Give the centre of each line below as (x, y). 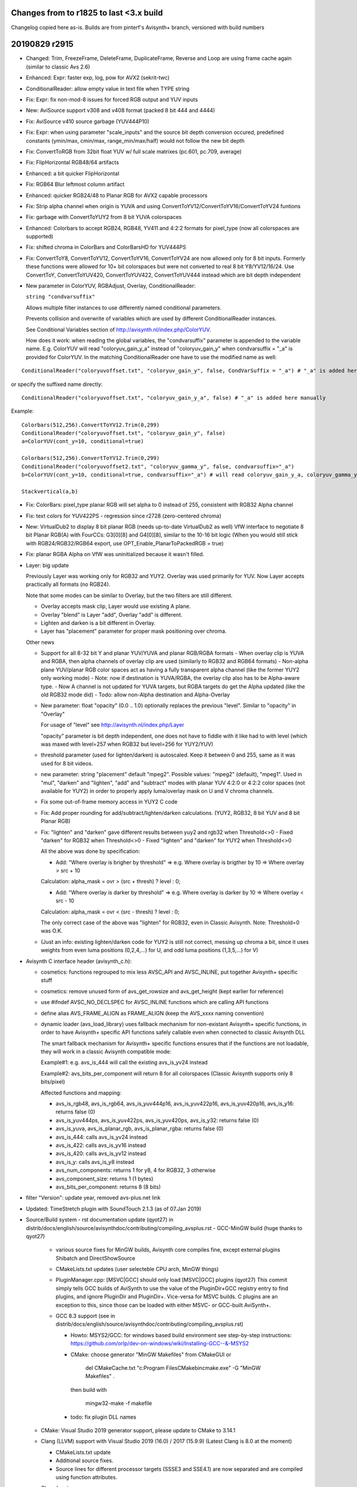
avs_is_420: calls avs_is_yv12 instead (101, 1153)
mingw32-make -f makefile (119, 1403)
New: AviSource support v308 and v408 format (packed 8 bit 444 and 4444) (120, 111)
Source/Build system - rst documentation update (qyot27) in (100, 1220)
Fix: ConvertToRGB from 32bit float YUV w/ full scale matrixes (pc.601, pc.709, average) (134, 151)
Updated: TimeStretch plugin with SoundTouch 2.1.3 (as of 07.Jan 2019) (114, 1209)
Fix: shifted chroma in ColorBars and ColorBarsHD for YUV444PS (106, 247)
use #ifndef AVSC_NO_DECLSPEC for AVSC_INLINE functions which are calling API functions (155, 1002)
